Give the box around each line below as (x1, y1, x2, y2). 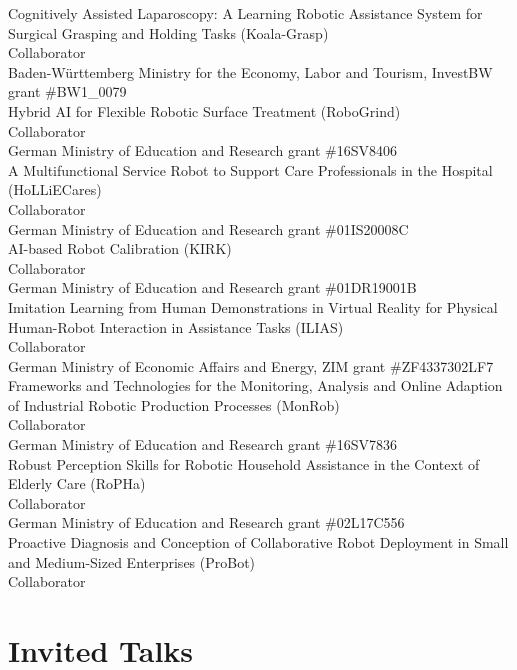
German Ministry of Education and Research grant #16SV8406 (8, 140, 397, 161)
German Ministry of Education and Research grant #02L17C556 (8, 512, 405, 533)
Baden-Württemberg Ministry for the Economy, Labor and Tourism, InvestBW (8, 61, 493, 82)
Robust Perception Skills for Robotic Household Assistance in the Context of (8, 453, 480, 474)
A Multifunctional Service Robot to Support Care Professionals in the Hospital (8, 159, 493, 180)
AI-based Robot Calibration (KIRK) (8, 238, 232, 259)
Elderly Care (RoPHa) (8, 473, 146, 494)
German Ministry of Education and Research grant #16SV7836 (8, 434, 397, 455)
